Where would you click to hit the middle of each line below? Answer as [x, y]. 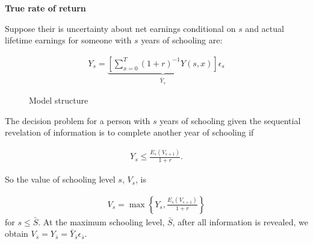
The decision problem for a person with [78, 120]
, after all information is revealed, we [240, 221]
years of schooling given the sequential [230, 120]
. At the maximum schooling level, [101, 221]
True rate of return [45, 8]
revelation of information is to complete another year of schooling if [129, 132]
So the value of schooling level [60, 179]
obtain [17, 233]
